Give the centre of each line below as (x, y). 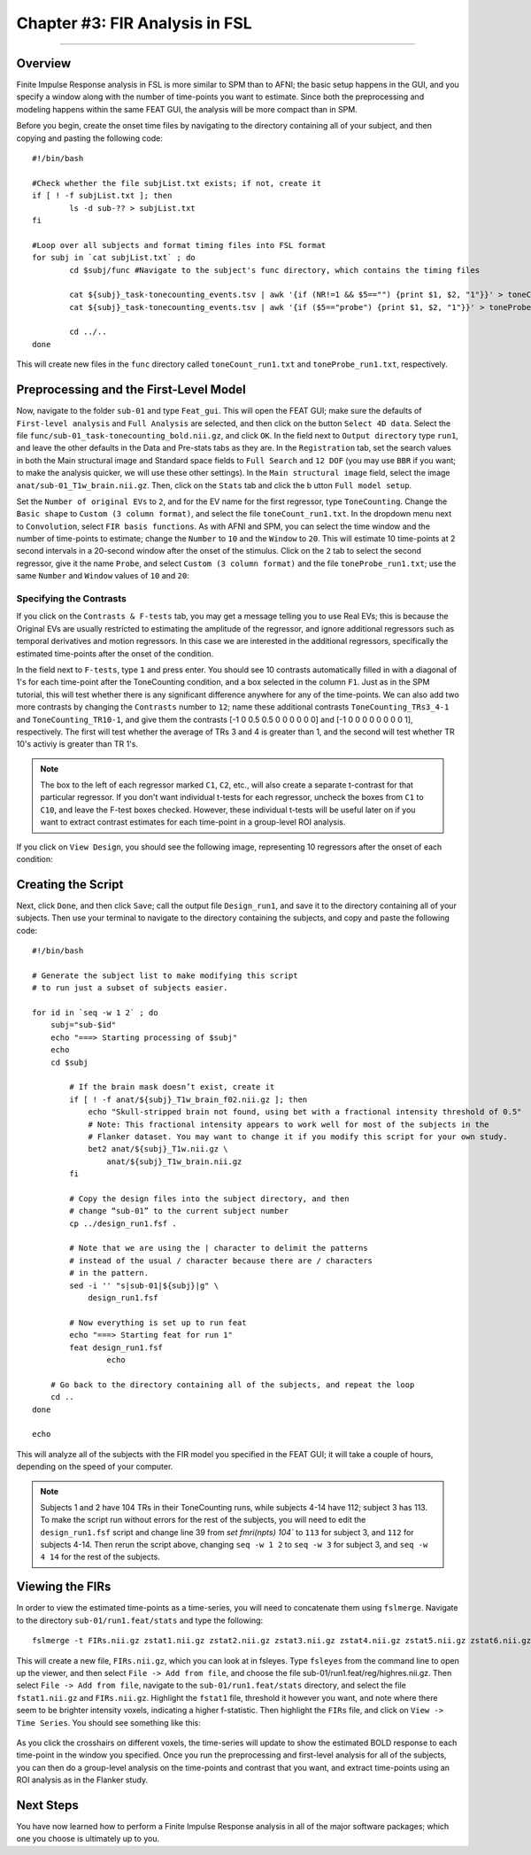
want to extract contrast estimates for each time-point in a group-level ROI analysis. (193, 822)
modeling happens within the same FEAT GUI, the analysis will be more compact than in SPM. (187, 109)
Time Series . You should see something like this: (108, 1722)
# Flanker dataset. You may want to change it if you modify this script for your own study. (298, 1137)
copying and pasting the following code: (89, 138)
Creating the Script (70, 885)
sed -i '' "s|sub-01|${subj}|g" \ (144, 1285)
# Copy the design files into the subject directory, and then (209, 1199)
